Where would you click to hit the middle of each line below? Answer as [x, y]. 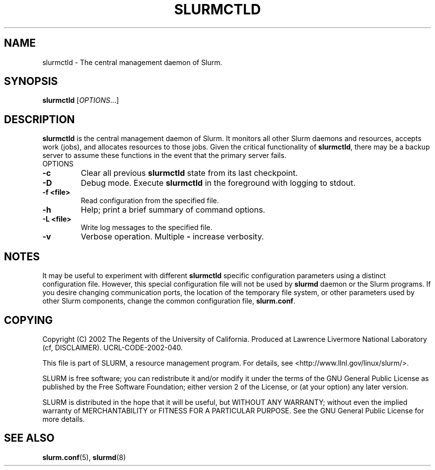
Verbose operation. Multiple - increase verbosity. [172, 237]
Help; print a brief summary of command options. [173, 210]
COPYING [29, 320]
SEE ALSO [29, 438]
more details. [64, 419]
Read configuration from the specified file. [150, 201]
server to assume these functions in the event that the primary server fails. [164, 156]
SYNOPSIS [31, 81]
